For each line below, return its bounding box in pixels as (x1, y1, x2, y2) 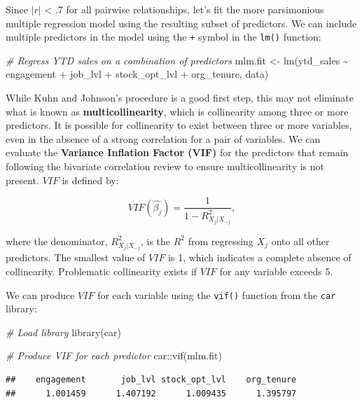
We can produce (6, 287, 75, 302)
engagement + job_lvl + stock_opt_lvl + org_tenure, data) (6, 67, 269, 81)
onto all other (271, 233, 330, 248)
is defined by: (62, 172, 119, 187)
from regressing (188, 233, 253, 248)
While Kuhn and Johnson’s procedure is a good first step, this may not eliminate (6, 90, 354, 105)
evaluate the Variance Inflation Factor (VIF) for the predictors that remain (6, 145, 349, 160)
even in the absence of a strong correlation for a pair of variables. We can (6, 131, 321, 146)
